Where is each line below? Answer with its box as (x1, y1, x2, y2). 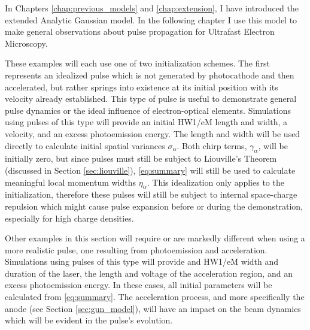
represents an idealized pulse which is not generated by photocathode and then (5, 68, 294, 81)
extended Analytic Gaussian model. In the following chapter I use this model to (5, 13, 297, 26)
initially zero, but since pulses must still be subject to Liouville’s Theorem (5, 152, 277, 165)
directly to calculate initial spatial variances (5, 139, 165, 152)
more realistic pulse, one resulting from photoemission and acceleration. (5, 243, 268, 256)
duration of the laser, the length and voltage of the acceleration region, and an (5, 267, 293, 279)
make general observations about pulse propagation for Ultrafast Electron (5, 25, 275, 38)
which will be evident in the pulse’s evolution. (5, 314, 173, 326)
